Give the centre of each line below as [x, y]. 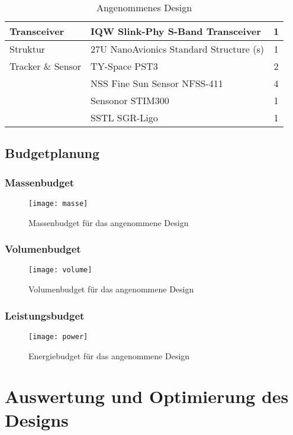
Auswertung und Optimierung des [147, 396]
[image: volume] [60, 270]
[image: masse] [58, 204]
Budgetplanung [52, 153]
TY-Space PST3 [124, 66]
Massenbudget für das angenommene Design [109, 222]
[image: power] [58, 336]
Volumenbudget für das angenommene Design [111, 289]
